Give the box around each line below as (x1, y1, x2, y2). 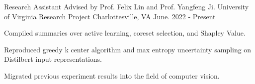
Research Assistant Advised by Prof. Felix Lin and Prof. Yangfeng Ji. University (4, 1, 249, 11)
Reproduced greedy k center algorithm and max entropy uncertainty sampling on (4, 44, 252, 54)
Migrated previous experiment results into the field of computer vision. (4, 70, 220, 81)
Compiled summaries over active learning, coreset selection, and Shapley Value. (4, 28, 246, 38)
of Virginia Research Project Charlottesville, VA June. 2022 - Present (4, 11, 216, 21)
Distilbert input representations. (4, 54, 102, 64)
